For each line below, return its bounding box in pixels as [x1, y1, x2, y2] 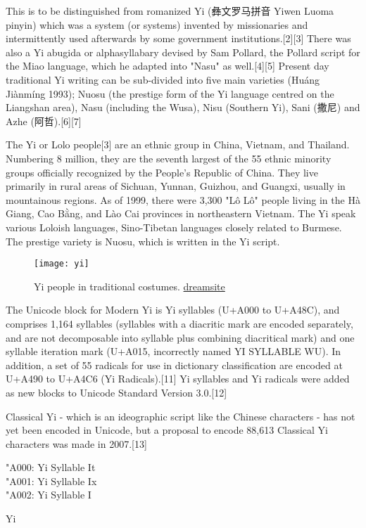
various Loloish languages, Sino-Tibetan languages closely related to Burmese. [6, 219, 342, 234]
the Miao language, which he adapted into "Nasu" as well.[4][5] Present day [6, 58, 329, 73]
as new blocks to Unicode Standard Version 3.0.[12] [6, 385, 227, 399]
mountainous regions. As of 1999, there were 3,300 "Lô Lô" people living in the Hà [6, 192, 360, 207]
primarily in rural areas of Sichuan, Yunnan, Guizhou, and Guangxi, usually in [6, 179, 346, 193]
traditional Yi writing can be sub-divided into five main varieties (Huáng [6, 72, 320, 86]
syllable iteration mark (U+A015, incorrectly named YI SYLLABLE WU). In [6, 344, 341, 359]
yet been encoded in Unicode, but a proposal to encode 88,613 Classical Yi [6, 423, 328, 437]
